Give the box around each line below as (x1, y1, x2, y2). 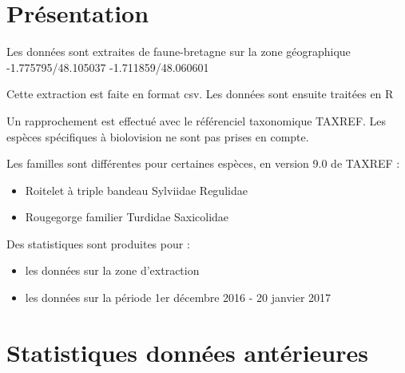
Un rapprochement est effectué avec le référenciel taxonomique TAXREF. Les (6, 112, 387, 129)
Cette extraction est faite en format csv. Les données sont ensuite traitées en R (6, 85, 394, 102)
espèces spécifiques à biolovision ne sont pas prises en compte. (6, 128, 309, 145)
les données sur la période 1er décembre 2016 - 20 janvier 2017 (25, 289, 332, 306)
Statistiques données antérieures (6, 335, 368, 368)
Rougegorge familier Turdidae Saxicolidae (25, 208, 229, 225)
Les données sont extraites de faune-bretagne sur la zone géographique (6, 43, 351, 60)
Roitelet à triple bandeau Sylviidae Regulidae (25, 181, 248, 198)
